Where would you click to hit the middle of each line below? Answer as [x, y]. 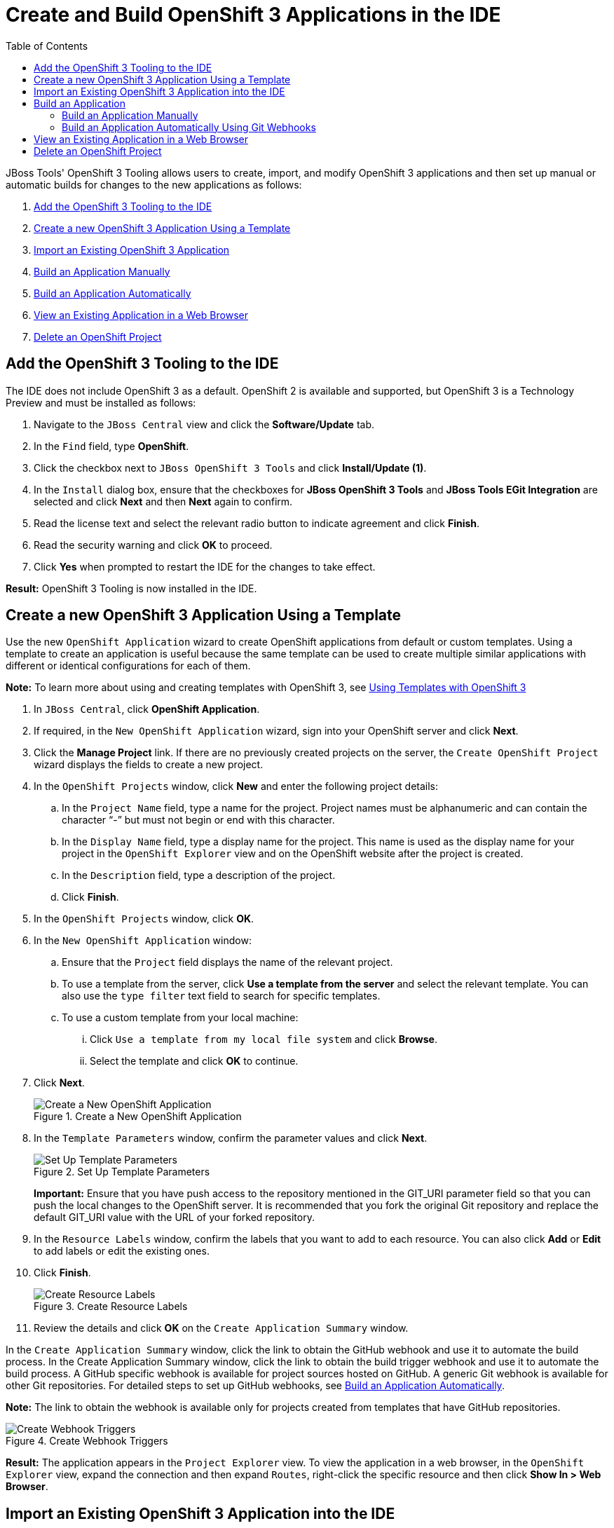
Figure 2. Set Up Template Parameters [122, 1172]
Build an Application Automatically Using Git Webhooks [189, 127]
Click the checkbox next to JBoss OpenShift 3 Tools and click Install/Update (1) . [230, 468]
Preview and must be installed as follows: [101, 402]
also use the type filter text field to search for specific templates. [221, 996]
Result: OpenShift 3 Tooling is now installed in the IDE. [131, 588]
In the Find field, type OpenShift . [111, 446]
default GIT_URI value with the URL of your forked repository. [174, 1217]
